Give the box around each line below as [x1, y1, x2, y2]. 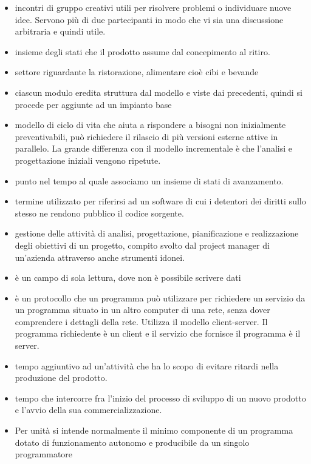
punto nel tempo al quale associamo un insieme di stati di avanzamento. [15, 174, 284, 187]
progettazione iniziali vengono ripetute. [15, 153, 161, 166]
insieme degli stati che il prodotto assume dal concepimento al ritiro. [15, 45, 270, 58]
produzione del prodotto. [15, 371, 108, 384]
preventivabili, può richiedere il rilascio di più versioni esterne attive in [15, 130, 278, 143]
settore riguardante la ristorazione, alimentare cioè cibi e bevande [15, 66, 259, 78]
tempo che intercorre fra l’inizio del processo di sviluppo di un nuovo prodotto [15, 391, 306, 404]
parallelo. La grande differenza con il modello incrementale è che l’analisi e [15, 142, 292, 155]
